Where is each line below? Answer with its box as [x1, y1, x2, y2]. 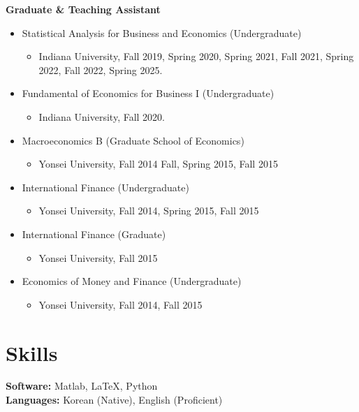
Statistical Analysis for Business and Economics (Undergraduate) [22, 25, 302, 40]
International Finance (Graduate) [22, 226, 166, 241]
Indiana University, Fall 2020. [38, 109, 165, 124]
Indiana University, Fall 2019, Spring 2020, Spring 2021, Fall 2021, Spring [38, 49, 354, 64]
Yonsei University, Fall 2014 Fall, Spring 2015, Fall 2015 [38, 156, 278, 171]
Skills [6, 338, 58, 367]
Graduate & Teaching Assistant [6, 2, 161, 16]
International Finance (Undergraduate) [22, 179, 189, 194]
